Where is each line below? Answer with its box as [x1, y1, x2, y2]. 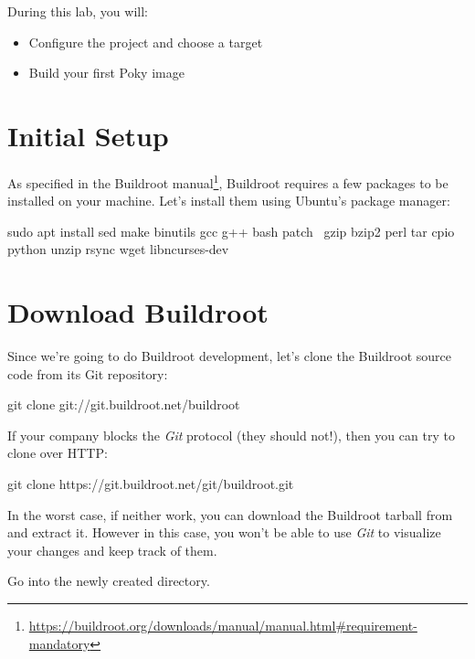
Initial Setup [7, 116, 169, 154]
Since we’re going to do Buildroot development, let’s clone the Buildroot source [7, 346, 452, 366]
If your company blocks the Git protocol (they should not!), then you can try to [7, 425, 455, 444]
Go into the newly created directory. [7, 571, 210, 590]
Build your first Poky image [28, 63, 185, 82]
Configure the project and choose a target [28, 32, 263, 51]
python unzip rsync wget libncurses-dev [7, 239, 229, 259]
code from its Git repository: [7, 364, 168, 383]
